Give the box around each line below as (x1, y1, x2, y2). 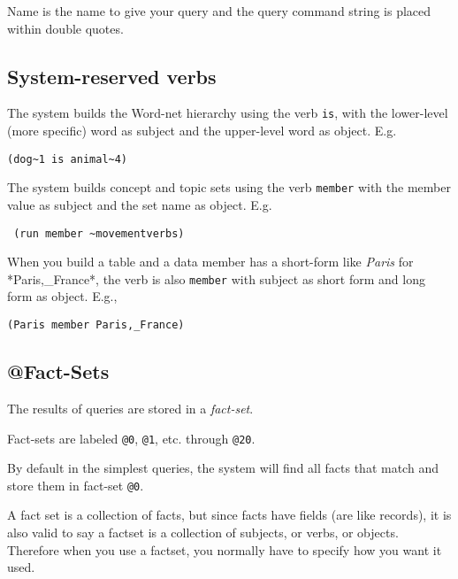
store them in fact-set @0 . (7, 475, 144, 494)
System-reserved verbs (7, 62, 217, 89)
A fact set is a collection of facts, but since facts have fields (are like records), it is (7, 506, 452, 524)
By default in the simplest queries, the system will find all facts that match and (7, 459, 439, 477)
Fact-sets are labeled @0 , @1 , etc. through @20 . (7, 428, 256, 447)
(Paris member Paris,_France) (7, 319, 185, 332)
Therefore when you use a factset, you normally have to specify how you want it (7, 540, 442, 559)
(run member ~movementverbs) (13, 227, 185, 240)
